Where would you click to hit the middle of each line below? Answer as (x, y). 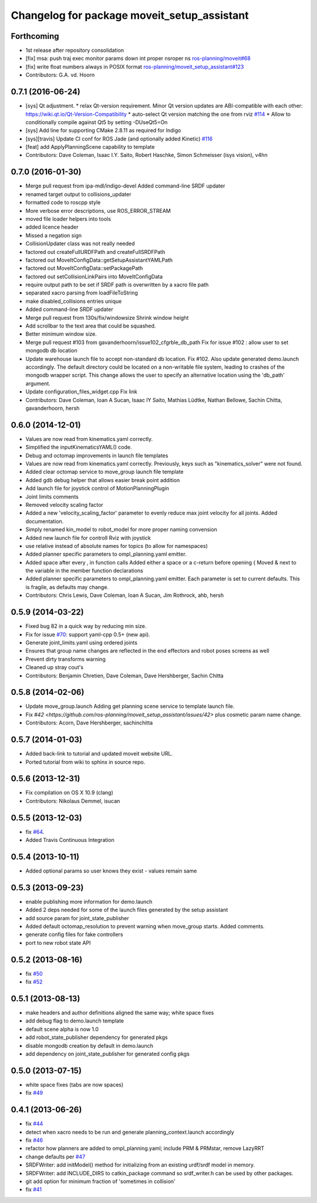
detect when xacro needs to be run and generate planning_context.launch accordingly (130, 1132)
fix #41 (34, 1189)
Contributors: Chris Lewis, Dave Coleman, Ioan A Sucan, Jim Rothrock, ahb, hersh (125, 595)
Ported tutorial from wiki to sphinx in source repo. (85, 762)
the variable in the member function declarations (84, 571)
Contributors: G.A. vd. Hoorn (60, 75)
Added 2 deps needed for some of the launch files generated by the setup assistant (127, 910)
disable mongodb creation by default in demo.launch (90, 1045)
